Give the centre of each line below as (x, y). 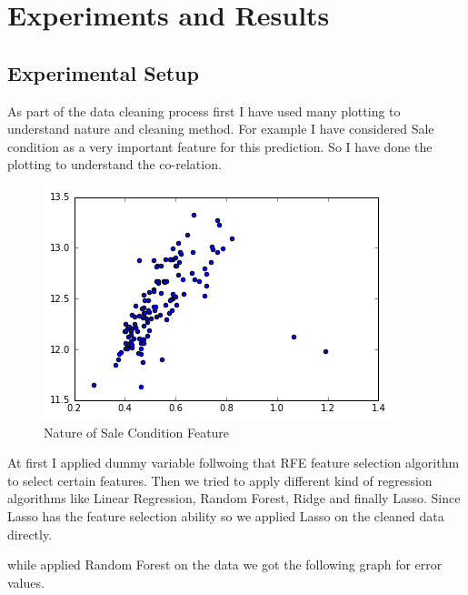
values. (26, 582)
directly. (30, 534)
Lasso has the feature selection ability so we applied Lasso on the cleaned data (226, 515)
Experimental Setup (103, 72)
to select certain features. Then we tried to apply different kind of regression (220, 480)
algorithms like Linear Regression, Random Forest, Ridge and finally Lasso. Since (234, 498)
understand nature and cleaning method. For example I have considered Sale (221, 129)
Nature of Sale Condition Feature (137, 432)
